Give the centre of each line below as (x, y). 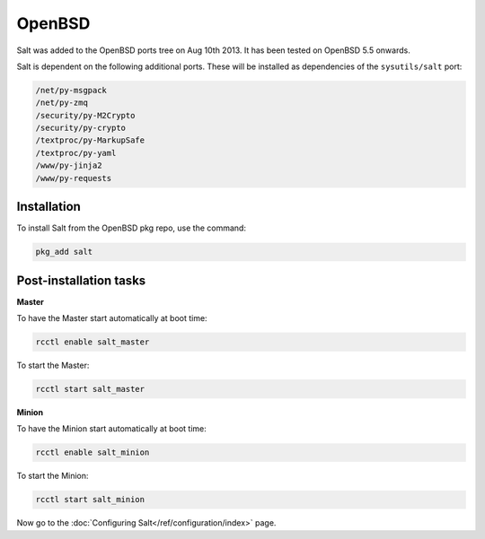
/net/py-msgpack (71, 90)
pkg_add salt (64, 252)
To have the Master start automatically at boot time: (112, 318)
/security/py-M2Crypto (85, 115)
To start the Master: (53, 365)
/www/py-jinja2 (69, 165)
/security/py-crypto (80, 128)
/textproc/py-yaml (76, 153)
